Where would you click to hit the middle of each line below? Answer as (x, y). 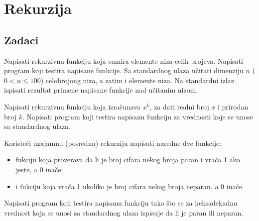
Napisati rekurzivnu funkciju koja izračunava (72, 106)
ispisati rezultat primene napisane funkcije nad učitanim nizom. (101, 90)
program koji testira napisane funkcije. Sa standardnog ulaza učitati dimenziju (124, 70)
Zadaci (21, 40)
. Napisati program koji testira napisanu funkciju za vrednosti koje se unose (137, 116)
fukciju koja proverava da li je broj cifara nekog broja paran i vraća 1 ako (128, 160)
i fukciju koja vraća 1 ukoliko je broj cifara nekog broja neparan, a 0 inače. (130, 186)
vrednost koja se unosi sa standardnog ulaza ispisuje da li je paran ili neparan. (124, 212)
